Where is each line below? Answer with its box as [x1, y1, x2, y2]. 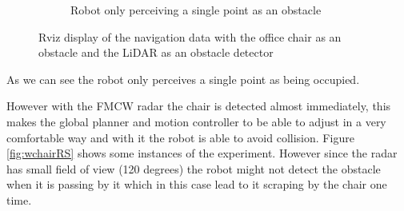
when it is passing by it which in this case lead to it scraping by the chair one [6, 176, 387, 193]
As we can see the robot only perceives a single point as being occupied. [6, 70, 360, 87]
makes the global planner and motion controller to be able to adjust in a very [6, 113, 386, 129]
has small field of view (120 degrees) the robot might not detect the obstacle [6, 160, 381, 177]
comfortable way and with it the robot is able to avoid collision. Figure [6, 129, 354, 145]
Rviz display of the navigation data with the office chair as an [38, 28, 342, 45]
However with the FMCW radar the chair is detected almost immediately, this [6, 98, 391, 114]
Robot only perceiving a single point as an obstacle [70, 2, 322, 18]
